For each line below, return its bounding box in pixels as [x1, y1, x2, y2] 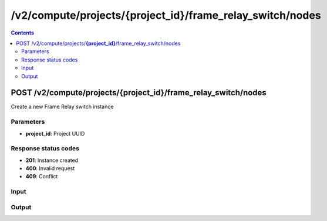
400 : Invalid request [25, 165, 75, 172]
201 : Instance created [25, 157, 79, 164]
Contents [11, 29, 35, 36]
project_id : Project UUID [25, 130, 85, 137]
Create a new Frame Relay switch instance [11, 103, 114, 110]
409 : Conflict [25, 173, 58, 180]
